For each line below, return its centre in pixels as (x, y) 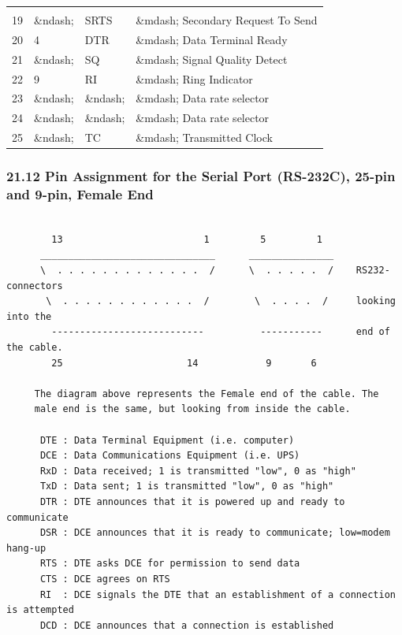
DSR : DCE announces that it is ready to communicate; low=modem (215, 533)
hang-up (26, 548)
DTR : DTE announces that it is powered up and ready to (192, 501)
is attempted (40, 610)
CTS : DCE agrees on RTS (105, 579)
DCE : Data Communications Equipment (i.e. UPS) (170, 456)
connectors (35, 286)
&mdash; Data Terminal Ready (212, 39)
